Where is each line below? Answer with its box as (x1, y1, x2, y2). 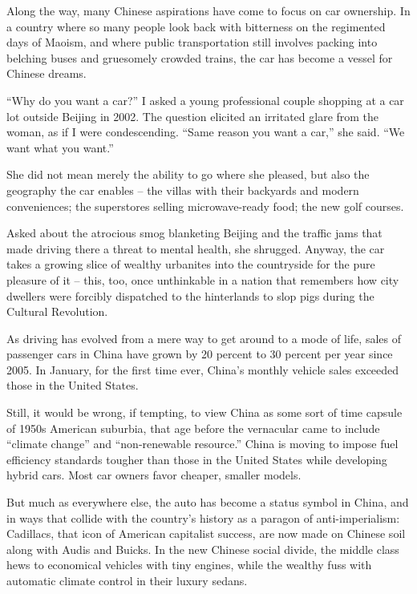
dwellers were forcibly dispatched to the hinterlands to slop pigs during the (6, 287, 374, 304)
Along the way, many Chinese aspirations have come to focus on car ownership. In (6, 2, 411, 18)
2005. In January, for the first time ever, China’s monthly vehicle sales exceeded (6, 361, 399, 378)
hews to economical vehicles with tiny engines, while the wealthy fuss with (6, 556, 372, 573)
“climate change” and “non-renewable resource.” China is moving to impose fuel (6, 435, 399, 452)
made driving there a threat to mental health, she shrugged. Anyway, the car (6, 240, 385, 257)
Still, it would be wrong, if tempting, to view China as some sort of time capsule (6, 404, 403, 421)
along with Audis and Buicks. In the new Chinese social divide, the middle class (6, 540, 399, 557)
